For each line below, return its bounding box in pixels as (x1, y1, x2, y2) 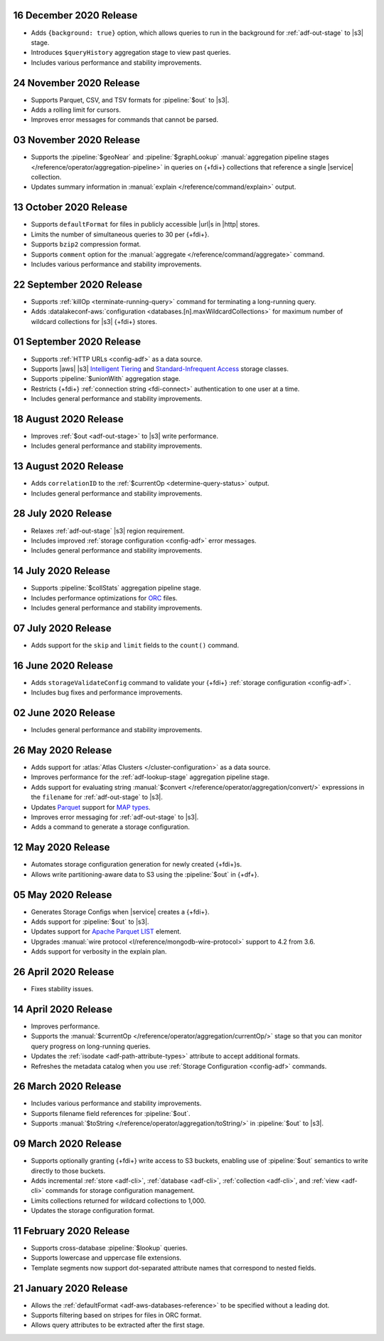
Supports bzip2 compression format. (31, 240, 142, 249)
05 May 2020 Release (13, 889, 112, 901)
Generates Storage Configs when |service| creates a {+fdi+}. (31, 907, 210, 916)
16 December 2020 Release (13, 9, 138, 21)
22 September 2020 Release (13, 278, 143, 291)
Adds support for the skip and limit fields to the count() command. (31, 641, 240, 649)
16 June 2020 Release (13, 659, 114, 672)
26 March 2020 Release (13, 1080, 122, 1092)
